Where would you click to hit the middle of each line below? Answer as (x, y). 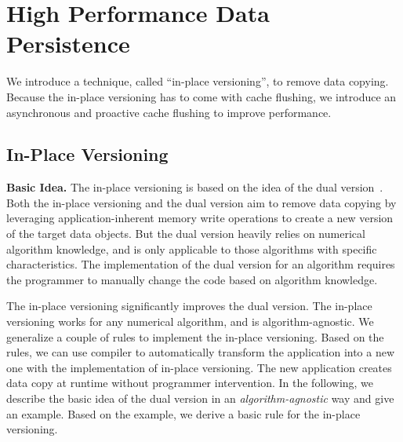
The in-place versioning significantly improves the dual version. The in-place (189, 306)
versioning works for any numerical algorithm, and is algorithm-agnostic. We (190, 321)
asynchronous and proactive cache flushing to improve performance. (169, 112)
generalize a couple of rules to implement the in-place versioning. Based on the (195, 336)
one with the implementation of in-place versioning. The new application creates (199, 367)
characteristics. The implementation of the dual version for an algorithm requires (201, 264)
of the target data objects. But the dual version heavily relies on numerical (186, 234)
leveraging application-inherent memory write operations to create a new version (200, 218)
